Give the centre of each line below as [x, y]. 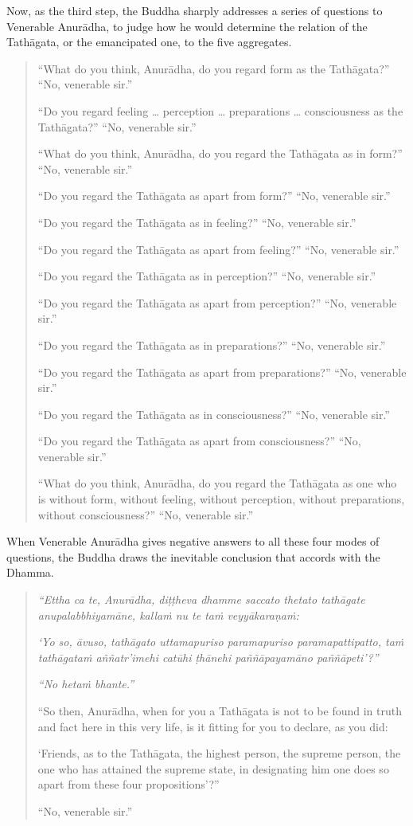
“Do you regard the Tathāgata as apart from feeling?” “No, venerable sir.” [218, 249]
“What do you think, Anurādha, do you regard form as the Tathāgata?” [214, 68]
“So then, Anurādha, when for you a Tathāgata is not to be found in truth [220, 711]
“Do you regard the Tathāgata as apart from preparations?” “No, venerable [222, 372]
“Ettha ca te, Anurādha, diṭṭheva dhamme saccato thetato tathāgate [201, 599]
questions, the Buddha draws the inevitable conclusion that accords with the [193, 556]
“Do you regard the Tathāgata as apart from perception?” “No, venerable [217, 302]
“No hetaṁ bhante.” [86, 684]
